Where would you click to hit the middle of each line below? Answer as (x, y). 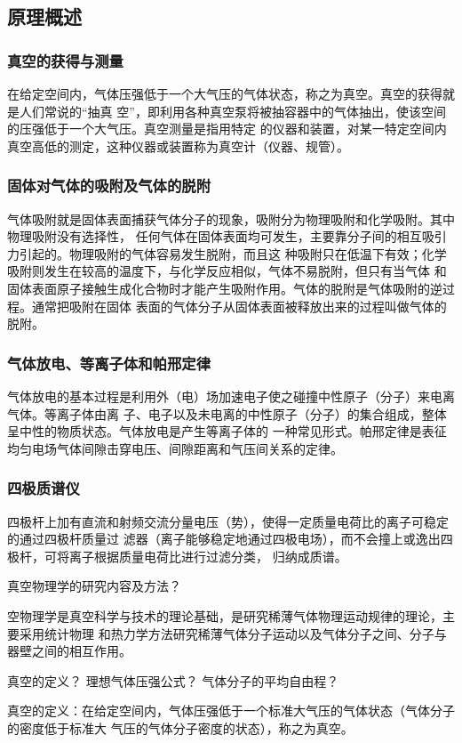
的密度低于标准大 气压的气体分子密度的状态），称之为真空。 (180, 727)
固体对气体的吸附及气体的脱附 (109, 186)
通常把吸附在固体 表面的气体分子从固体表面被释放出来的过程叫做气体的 (239, 306)
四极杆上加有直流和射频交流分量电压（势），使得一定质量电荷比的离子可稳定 (228, 521)
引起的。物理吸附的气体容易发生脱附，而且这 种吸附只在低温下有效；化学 (233, 253)
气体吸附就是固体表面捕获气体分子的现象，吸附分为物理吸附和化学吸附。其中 (231, 218)
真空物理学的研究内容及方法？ (94, 586)
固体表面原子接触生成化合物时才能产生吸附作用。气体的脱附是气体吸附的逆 (225, 288)
